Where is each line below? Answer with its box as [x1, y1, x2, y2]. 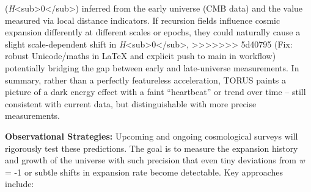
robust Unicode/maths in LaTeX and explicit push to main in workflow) [5, 49, 276, 62]
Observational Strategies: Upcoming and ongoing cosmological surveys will [5, 129, 298, 142]
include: [5, 177, 34, 190]
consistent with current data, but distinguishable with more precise [5, 97, 257, 110]
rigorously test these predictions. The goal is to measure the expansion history [5, 141, 298, 154]
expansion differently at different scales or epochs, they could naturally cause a [5, 26, 301, 38]
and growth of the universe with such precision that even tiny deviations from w [5, 154, 305, 166]
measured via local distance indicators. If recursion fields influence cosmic [5, 13, 280, 26]
